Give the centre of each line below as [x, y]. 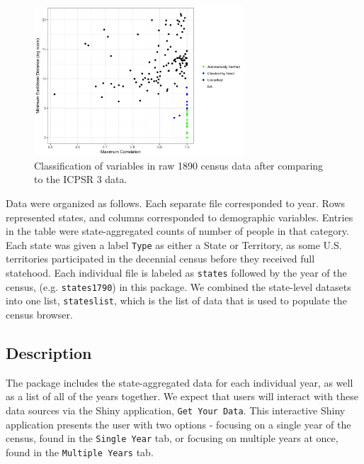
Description [49, 353]
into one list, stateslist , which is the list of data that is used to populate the [176, 300]
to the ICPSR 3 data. [81, 179]
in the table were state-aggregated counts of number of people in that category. [177, 231]
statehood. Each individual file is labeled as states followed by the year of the [176, 273]
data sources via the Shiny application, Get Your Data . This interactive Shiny [176, 410]
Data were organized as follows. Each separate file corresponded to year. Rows [176, 203]
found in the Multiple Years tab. [80, 452]
